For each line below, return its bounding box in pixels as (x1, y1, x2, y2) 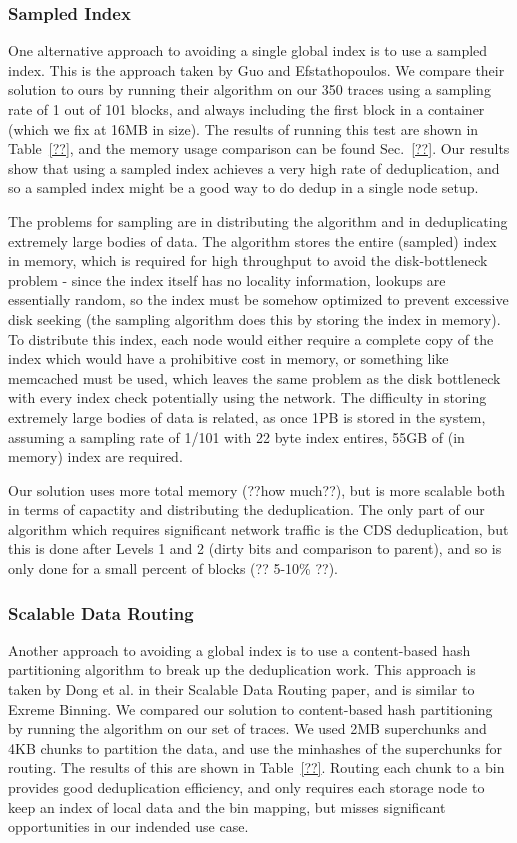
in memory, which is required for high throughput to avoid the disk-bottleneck (8, 250, 488, 271)
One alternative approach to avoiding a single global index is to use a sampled (8, 40, 488, 61)
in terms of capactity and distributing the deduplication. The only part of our (8, 499, 485, 520)
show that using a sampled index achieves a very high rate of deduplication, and (8, 157, 500, 178)
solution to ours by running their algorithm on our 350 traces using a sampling (8, 79, 491, 100)
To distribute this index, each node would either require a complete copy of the (8, 328, 494, 349)
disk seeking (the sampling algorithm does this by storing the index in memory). (8, 308, 501, 329)
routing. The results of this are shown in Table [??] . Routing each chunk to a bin (8, 757, 505, 778)
